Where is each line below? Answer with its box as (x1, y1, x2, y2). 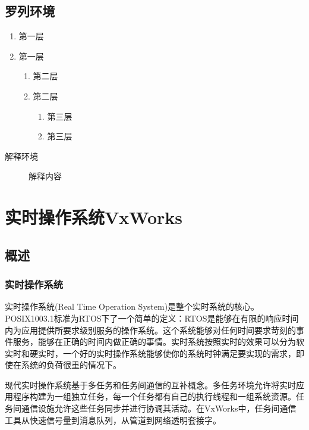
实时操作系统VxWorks (5, 205, 183, 229)
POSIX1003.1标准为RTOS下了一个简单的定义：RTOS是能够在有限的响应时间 (5, 311, 299, 324)
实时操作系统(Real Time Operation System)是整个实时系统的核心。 (5, 300, 260, 313)
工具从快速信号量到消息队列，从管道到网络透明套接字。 (5, 413, 221, 426)
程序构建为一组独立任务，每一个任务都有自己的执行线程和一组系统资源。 (12, 390, 296, 403)
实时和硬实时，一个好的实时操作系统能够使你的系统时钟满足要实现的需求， (5, 347, 296, 359)
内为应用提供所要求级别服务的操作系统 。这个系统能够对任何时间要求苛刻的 (5, 323, 296, 336)
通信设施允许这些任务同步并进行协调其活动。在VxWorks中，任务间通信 (21, 402, 297, 415)
